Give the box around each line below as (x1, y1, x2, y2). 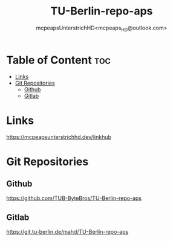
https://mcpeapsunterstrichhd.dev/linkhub (6, 133, 112, 141)
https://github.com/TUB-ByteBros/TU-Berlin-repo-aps (6, 194, 142, 202)
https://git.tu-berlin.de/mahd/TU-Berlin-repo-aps (6, 228, 129, 236)
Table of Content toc (6, 53, 111, 67)
